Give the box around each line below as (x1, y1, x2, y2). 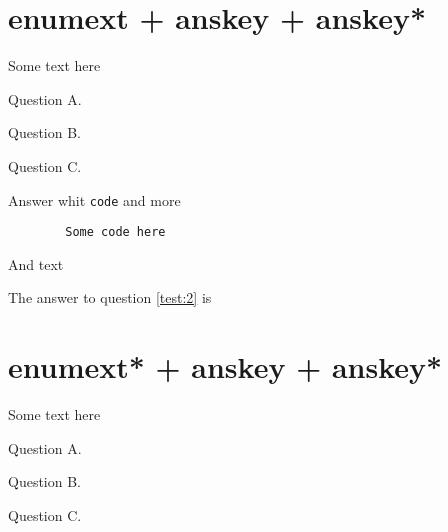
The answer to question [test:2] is (8, 287, 212, 308)
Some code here (65, 225, 166, 240)
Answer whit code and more (8, 189, 181, 210)
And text (8, 253, 64, 274)
